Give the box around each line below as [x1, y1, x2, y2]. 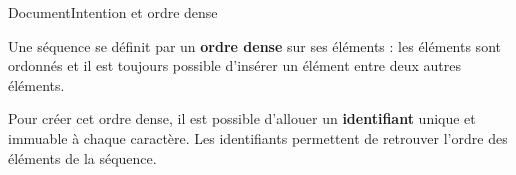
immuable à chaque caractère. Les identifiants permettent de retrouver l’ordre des [8, 127, 508, 148]
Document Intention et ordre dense [8, 2, 218, 22]
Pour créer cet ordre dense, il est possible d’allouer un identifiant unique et [8, 108, 476, 129]
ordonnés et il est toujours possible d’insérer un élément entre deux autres [8, 55, 462, 76]
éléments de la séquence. [8, 147, 157, 168]
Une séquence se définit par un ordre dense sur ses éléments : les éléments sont [8, 35, 501, 56]
